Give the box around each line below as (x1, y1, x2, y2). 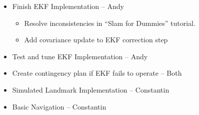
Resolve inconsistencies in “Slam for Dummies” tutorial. (24, 17, 195, 28)
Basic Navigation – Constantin (12, 101, 106, 112)
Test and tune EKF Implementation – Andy (12, 51, 148, 61)
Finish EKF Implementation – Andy (12, 1, 124, 11)
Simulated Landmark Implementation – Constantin (12, 84, 169, 95)
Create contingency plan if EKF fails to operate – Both (12, 68, 182, 78)
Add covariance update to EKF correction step (24, 34, 168, 45)
